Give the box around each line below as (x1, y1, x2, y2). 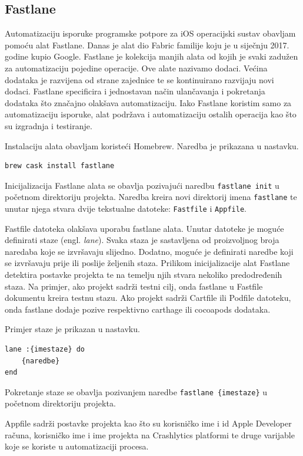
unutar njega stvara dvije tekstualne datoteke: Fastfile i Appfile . (5, 202, 247, 215)
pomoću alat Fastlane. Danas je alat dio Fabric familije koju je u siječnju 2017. (5, 38, 289, 51)
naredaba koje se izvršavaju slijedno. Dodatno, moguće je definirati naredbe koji (5, 245, 294, 257)
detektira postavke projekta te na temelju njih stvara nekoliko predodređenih (5, 268, 282, 281)
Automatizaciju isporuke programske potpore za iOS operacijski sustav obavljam (5, 27, 296, 40)
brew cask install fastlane (5, 162, 115, 170)
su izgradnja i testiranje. (5, 119, 92, 132)
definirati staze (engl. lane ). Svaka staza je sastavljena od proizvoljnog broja (5, 234, 279, 246)
